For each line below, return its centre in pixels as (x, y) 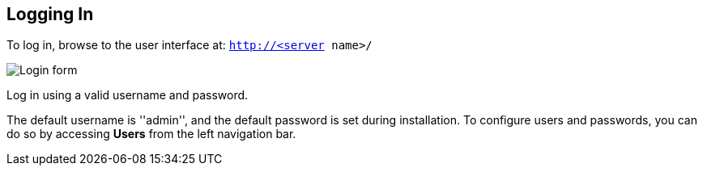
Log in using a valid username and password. (128, 95)
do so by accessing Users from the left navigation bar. (151, 134)
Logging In (50, 14)
